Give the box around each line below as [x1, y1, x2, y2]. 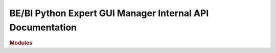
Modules [9, 39, 33, 46]
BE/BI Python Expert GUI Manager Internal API [9, 8, 209, 19]
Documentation [9, 22, 77, 33]
